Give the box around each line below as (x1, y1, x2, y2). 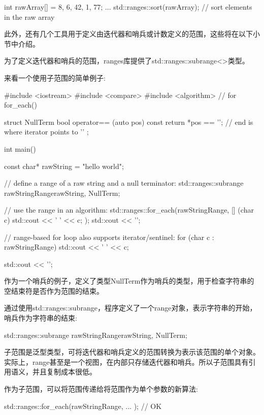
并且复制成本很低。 (32, 366, 96, 377)
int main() (4, 143, 36, 154)
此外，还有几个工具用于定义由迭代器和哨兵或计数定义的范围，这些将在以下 (4, 28, 253, 39)
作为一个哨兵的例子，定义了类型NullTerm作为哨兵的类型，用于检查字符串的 (4, 275, 254, 286)
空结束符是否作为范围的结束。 (4, 285, 104, 296)
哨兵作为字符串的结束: (4, 313, 77, 323)
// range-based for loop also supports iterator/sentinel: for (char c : (4, 231, 214, 242)
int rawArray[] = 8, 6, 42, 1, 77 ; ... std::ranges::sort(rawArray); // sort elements (4, 2, 252, 12)
